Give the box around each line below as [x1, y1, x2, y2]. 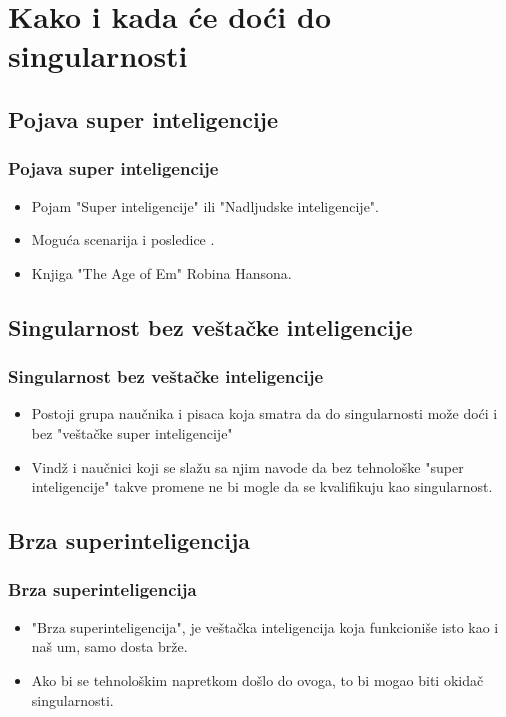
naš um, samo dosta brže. [31, 636, 188, 657]
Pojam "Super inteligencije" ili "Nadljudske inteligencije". [31, 195, 379, 216]
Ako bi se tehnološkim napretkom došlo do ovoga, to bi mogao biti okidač [31, 669, 484, 690]
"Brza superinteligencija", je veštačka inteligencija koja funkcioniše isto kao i [31, 616, 499, 637]
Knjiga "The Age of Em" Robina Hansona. [31, 262, 292, 283]
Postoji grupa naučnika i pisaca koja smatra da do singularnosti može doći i [31, 403, 498, 424]
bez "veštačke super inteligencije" [31, 422, 233, 443]
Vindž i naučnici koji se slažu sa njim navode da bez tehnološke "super [31, 456, 464, 477]
